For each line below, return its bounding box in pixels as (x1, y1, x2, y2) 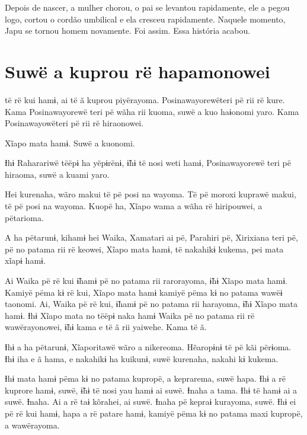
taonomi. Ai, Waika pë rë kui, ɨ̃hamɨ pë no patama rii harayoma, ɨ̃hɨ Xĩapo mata (5, 298, 298, 310)
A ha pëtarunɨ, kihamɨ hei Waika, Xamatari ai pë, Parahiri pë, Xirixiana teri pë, (5, 231, 298, 244)
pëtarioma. (5, 211, 44, 223)
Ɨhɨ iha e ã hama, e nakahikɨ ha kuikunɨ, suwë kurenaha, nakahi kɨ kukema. (5, 352, 279, 364)
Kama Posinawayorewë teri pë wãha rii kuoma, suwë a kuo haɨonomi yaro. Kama (5, 105, 299, 117)
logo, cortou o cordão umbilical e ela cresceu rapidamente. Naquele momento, (5, 12, 286, 25)
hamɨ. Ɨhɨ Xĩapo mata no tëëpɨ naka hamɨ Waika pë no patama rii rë (5, 309, 255, 321)
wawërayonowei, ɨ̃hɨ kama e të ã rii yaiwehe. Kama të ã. (5, 321, 207, 333)
